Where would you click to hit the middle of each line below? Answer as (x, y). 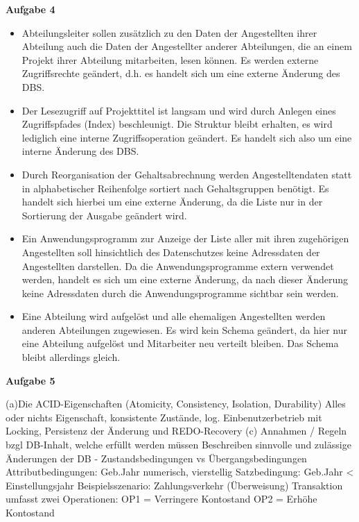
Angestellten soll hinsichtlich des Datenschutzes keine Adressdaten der (171, 252)
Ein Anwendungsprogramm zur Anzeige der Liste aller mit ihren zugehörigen (185, 238)
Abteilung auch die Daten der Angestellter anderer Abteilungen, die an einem (187, 46)
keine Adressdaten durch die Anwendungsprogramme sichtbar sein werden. (180, 293)
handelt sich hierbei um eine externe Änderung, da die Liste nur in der (172, 202)
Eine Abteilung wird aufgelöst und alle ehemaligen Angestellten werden (174, 316)
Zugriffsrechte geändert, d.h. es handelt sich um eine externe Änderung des (181, 73)
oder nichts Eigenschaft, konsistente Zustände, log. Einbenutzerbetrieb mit (164, 417)
